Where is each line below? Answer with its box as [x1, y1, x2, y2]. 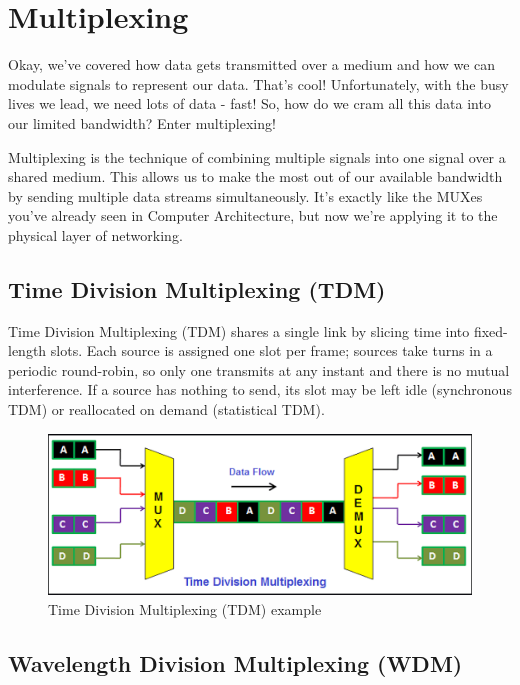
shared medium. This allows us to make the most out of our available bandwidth [8, 166, 503, 187]
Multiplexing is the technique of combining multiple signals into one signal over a [8, 146, 506, 167]
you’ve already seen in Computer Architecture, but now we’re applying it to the [8, 205, 498, 226]
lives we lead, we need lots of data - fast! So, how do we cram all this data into [8, 93, 491, 114]
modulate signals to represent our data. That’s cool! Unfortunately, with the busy [8, 73, 509, 94]
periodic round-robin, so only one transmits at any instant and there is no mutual [8, 359, 510, 380]
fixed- [473, 320, 508, 341]
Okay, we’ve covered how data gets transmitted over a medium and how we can [8, 54, 496, 75]
